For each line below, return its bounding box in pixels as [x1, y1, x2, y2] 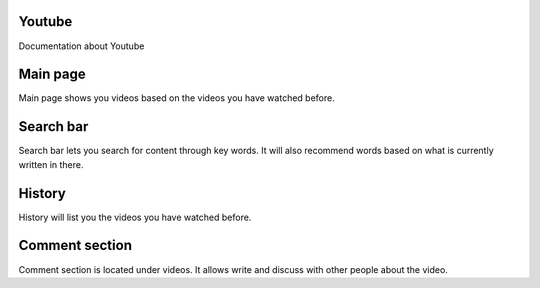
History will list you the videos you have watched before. [18, 211, 252, 223]
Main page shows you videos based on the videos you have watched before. [18, 92, 335, 104]
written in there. [18, 158, 84, 170]
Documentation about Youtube [18, 40, 145, 52]
